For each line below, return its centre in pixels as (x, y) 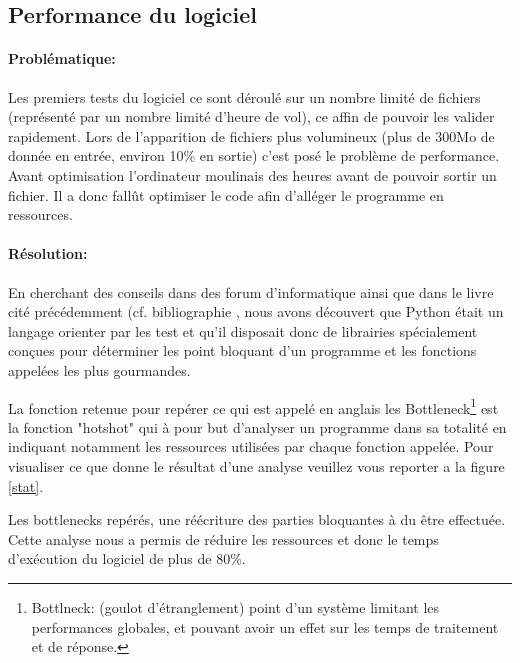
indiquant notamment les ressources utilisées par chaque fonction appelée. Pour (251, 446)
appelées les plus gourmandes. (99, 369)
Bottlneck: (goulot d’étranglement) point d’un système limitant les (235, 606)
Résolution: (48, 253)
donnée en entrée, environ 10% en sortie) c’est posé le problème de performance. (254, 155)
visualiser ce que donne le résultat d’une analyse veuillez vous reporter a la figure (256, 465)
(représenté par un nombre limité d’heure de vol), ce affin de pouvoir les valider (251, 116)
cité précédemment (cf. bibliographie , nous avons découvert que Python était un (256, 311)
